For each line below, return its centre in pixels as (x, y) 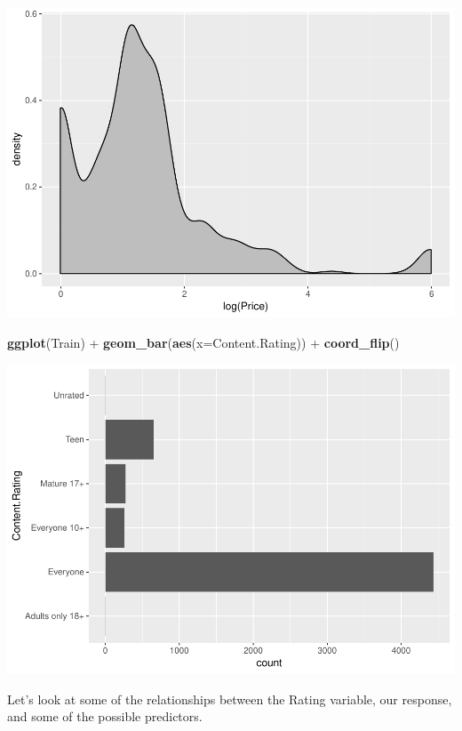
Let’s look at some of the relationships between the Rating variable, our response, (230, 699)
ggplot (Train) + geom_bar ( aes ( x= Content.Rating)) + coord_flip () (203, 342)
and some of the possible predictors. (105, 716)
